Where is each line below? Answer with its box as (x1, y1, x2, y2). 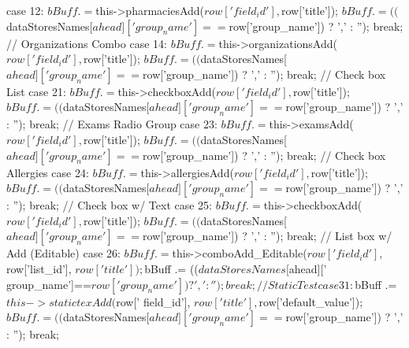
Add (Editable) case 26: (6, 245, 121, 261)
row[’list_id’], (6, 260, 72, 276)
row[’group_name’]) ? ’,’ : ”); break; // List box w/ (143, 228, 392, 244)
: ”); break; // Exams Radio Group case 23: (6, 116, 218, 132)
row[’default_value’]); (258, 293, 363, 309)
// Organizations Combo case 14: (6, 35, 167, 51)
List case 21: (6, 83, 66, 99)
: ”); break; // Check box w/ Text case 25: (6, 197, 213, 213)
